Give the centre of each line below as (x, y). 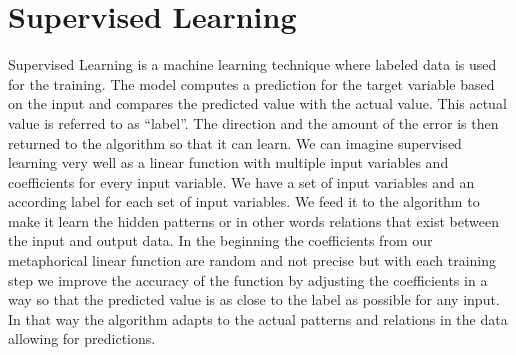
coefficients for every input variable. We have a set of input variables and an (241, 181)
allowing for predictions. (82, 338)
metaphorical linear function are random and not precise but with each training (252, 260)
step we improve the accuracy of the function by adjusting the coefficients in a (248, 279)
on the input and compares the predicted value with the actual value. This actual (257, 103)
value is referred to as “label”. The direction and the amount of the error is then (253, 122)
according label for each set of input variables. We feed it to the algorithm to (244, 201)
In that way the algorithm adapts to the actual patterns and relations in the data (258, 318)
